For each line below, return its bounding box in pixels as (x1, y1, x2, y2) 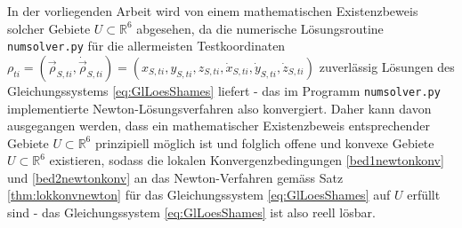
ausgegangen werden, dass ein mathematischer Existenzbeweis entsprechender (7, 116, 430, 135)
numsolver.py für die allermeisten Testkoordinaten (7, 36, 286, 55)
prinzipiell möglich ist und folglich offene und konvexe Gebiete (94, 133, 434, 152)
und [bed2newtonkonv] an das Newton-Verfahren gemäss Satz (7, 168, 344, 186)
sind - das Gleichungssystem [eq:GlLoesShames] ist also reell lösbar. (7, 203, 376, 222)
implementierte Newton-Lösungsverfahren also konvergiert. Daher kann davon (7, 98, 432, 117)
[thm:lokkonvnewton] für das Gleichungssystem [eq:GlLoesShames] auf (7, 185, 391, 204)
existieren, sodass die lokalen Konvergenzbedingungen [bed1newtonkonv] (49, 151, 444, 169)
